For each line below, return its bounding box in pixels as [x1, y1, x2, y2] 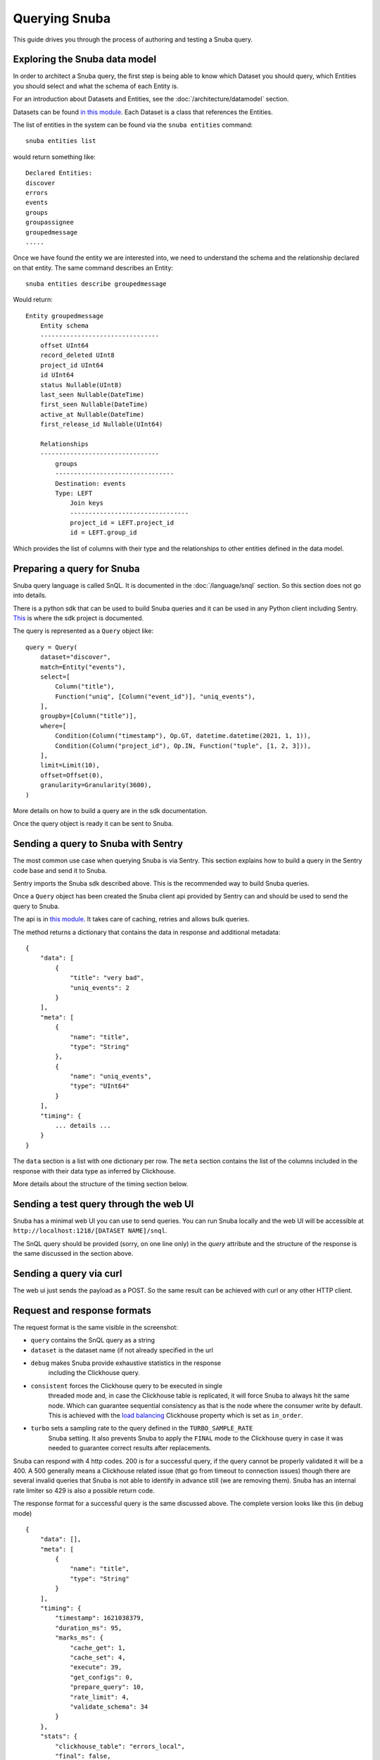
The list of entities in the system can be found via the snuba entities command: [13, 120, 253, 130]
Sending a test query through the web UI [13, 1198, 194, 1210]
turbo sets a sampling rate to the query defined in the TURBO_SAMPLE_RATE [30, 1424, 253, 1433]
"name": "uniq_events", [70, 1072, 152, 1081]
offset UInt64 [39, 341, 89, 350]
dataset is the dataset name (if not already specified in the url [30, 1345, 214, 1354]
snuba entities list [25, 137, 96, 145]
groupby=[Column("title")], [39, 712, 137, 720]
